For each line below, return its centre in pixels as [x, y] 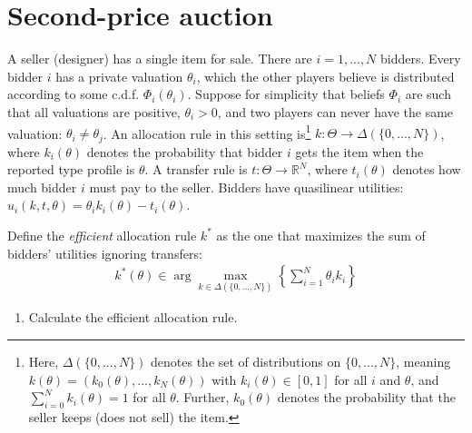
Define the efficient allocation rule [102, 235]
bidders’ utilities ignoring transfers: [105, 253]
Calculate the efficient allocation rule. [133, 317]
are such [428, 94]
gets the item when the [359, 151]
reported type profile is [71, 169]
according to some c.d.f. [74, 94]
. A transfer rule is [196, 169]
